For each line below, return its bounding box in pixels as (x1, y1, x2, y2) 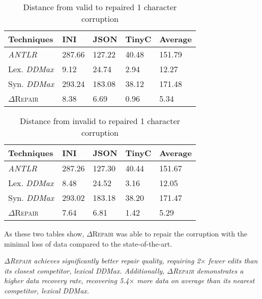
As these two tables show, (4, 228, 84, 238)
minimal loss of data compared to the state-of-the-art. (4, 238, 172, 249)
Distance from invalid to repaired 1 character (20, 115, 180, 127)
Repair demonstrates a (173, 265, 244, 276)
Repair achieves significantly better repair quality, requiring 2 (10, 255, 200, 266)
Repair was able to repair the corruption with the (92, 228, 248, 238)
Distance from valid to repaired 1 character (23, 1, 177, 13)
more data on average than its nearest (137, 275, 255, 286)
